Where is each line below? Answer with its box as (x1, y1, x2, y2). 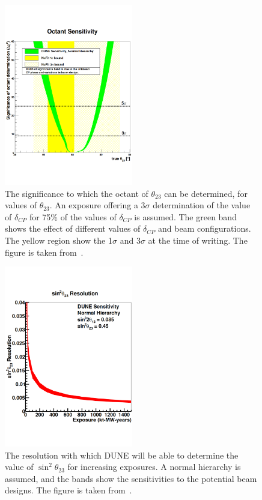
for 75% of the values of (29, 210, 117, 223)
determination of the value (153, 199, 251, 211)
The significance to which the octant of (5, 187, 148, 199)
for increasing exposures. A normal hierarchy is (67, 460, 241, 473)
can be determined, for (164, 187, 248, 199)
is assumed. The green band (134, 210, 237, 223)
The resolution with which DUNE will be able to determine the (5, 448, 239, 461)
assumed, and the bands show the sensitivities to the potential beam (5, 472, 257, 484)
